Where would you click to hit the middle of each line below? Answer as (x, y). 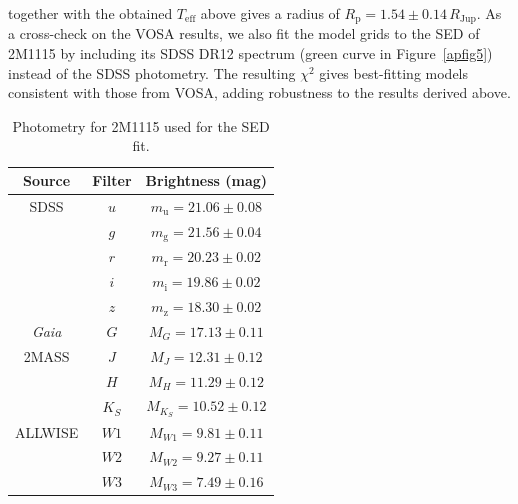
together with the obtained (90, 13)
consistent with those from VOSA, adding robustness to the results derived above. (259, 92)
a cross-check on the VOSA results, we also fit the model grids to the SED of (244, 33)
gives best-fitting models (394, 72)
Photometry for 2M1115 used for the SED (141, 125)
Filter (112, 180)
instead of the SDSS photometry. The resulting (152, 72)
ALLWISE (47, 431)
